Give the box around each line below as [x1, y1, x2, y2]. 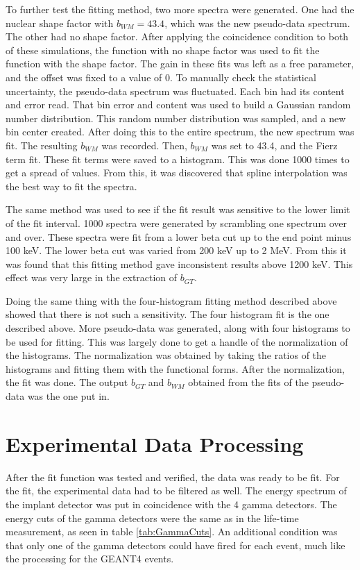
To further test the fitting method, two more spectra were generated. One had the [6, 2, 354, 16]
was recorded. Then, [101, 137, 187, 152]
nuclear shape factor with [6, 15, 114, 30]
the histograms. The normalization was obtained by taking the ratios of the [6, 348, 327, 362]
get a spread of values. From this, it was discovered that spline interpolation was [6, 165, 348, 180]
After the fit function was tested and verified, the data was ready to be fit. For [6, 469, 340, 484]
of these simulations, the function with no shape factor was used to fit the [6, 42, 320, 57]
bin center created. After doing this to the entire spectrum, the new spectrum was [6, 124, 354, 139]
